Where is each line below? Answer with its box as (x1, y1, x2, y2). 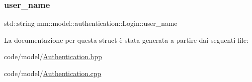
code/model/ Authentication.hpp (4, 51, 102, 62)
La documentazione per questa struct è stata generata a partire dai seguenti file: (4, 34, 249, 45)
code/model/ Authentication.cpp (4, 68, 101, 78)
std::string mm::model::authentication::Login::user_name (4, 18, 177, 28)
